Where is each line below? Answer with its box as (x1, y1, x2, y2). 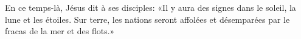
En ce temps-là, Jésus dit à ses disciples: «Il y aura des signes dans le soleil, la (5, 1, 296, 13)
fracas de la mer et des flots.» (5, 25, 115, 37)
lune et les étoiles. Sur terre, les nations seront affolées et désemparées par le (5, 13, 290, 25)
